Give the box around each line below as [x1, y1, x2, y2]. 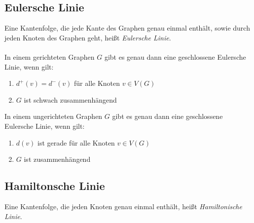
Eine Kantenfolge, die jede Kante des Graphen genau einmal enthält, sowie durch [4, 23, 250, 33]
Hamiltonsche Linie [4, 178, 105, 193]
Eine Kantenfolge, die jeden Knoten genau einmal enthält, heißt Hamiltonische [4, 201, 242, 211]
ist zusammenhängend [24, 154, 91, 164]
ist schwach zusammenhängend [24, 94, 117, 105]
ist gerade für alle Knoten [37, 137, 115, 148]
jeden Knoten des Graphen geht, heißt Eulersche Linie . [4, 32, 171, 42]
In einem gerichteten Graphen [4, 51, 95, 62]
